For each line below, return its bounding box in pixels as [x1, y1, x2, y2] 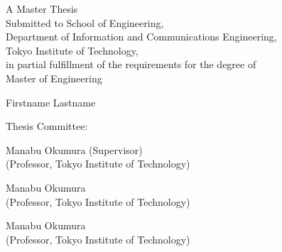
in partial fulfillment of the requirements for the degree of [6, 57, 256, 72]
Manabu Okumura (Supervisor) [6, 142, 143, 157]
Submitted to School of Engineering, [6, 15, 164, 30]
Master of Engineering [6, 70, 102, 85]
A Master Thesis [6, 1, 78, 16]
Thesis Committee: [6, 119, 88, 133]
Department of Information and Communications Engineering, [6, 29, 277, 44]
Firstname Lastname [6, 94, 96, 109]
